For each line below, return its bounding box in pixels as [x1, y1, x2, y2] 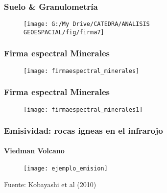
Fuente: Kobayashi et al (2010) [4, 179, 96, 189]
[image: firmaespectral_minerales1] [24, 106, 143, 113]
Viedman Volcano [4, 145, 65, 155]
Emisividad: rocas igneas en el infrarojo [4, 124, 163, 137]
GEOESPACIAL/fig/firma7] [24, 28, 104, 36]
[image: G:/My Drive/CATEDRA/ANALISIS [24, 21, 150, 28]
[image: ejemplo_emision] [24, 165, 108, 172]
